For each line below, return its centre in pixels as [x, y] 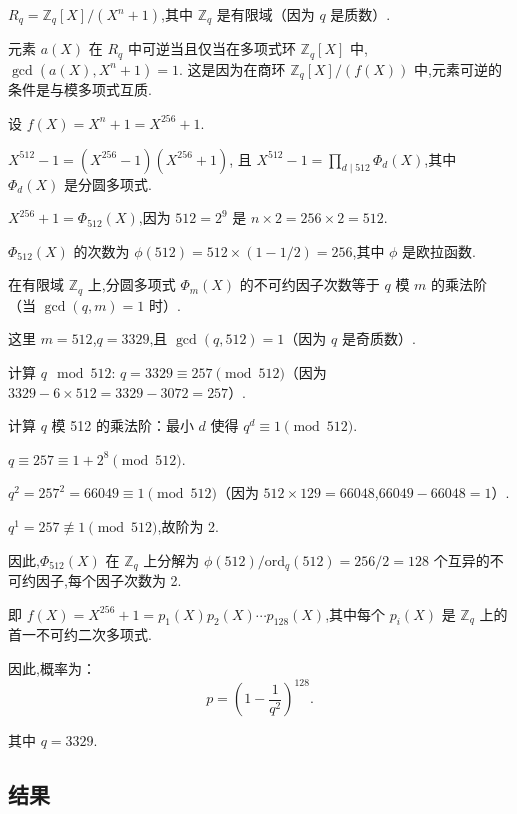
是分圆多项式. [107, 183]
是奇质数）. [378, 338]
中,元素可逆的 [458, 68]
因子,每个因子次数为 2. [108, 579]
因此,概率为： [52, 667]
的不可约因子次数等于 [309, 284]
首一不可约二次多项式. [80, 634]
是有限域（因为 [265, 14]
